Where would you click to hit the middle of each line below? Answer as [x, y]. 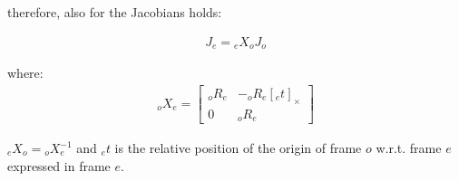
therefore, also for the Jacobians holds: [115, 12]
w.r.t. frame [409, 148]
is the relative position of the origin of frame [238, 148]
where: [25, 73]
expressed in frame [59, 165]
